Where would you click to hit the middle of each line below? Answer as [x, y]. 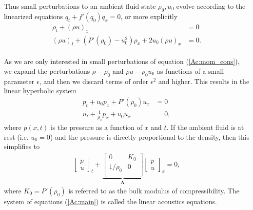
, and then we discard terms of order [94, 81]
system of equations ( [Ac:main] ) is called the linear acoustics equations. [110, 201]
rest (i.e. [16, 136]
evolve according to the [211, 6]
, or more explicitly [149, 16]
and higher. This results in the [204, 81]
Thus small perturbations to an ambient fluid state [80, 6]
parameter [19, 81]
